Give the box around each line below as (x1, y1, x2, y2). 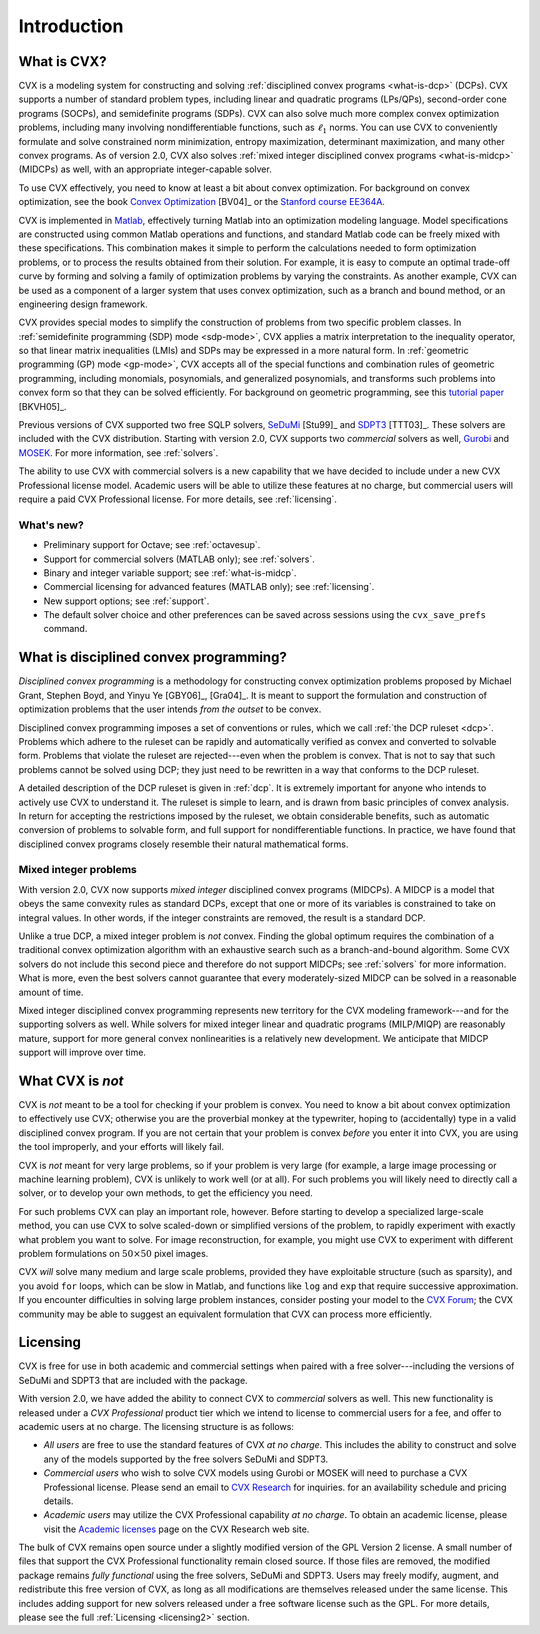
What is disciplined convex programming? (18, 649, 287, 666)
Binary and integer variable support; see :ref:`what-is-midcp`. (43, 566, 297, 579)
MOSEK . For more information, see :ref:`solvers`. (18, 446, 219, 459)
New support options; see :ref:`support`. (43, 595, 210, 607)
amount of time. (18, 986, 84, 998)
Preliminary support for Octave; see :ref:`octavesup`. (43, 539, 261, 551)
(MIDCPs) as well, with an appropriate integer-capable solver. (18, 163, 272, 175)
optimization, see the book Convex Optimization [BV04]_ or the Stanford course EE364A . (18, 196, 385, 208)
